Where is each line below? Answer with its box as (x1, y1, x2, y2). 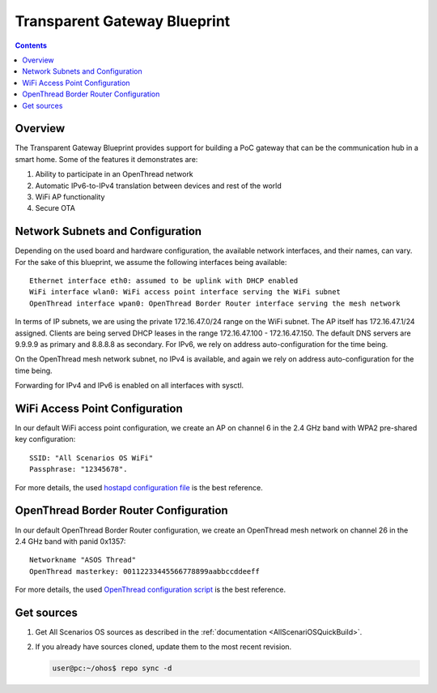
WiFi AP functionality (35, 191, 105, 202)
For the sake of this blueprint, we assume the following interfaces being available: (15, 257, 287, 267)
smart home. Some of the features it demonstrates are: (15, 154, 198, 164)
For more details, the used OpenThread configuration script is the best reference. (15, 584, 286, 595)
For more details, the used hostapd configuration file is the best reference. (15, 482, 263, 492)
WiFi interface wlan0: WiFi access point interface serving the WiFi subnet (29, 288, 342, 297)
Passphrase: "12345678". (29, 464, 128, 474)
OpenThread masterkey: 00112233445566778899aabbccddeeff (29, 567, 261, 575)
